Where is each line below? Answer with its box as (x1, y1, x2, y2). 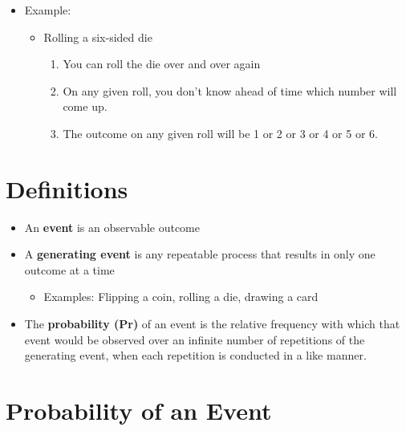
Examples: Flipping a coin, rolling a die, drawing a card (43, 288, 319, 305)
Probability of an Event (6, 394, 272, 427)
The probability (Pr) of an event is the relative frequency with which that (24, 315, 400, 332)
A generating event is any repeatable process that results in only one (24, 246, 376, 262)
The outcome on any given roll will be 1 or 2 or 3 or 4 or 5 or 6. (63, 124, 378, 141)
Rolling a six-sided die (43, 28, 152, 45)
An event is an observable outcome (24, 218, 200, 235)
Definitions (6, 172, 128, 205)
